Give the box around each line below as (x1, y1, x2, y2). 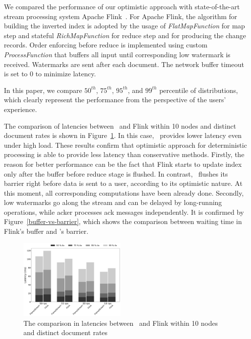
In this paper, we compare (4, 85, 82, 95)
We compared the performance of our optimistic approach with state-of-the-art (4, 1, 240, 11)
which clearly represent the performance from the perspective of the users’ (4, 94, 226, 105)
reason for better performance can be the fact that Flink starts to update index (4, 158, 242, 169)
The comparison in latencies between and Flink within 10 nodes (23, 317, 218, 328)
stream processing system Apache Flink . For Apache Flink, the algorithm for (4, 11, 237, 21)
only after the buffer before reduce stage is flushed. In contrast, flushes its (4, 168, 228, 179)
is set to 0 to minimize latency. (4, 68, 96, 79)
